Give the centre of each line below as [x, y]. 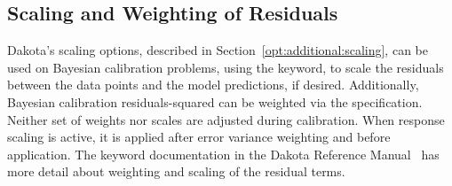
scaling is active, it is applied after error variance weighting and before [199, 137]
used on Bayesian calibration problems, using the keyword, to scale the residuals [226, 67]
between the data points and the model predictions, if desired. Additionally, [213, 85]
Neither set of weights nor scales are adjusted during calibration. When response [226, 119]
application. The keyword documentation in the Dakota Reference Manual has [223, 154]
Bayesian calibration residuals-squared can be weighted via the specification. [215, 101]
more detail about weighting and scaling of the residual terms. [176, 171]
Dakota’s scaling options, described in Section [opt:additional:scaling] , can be [218, 50]
